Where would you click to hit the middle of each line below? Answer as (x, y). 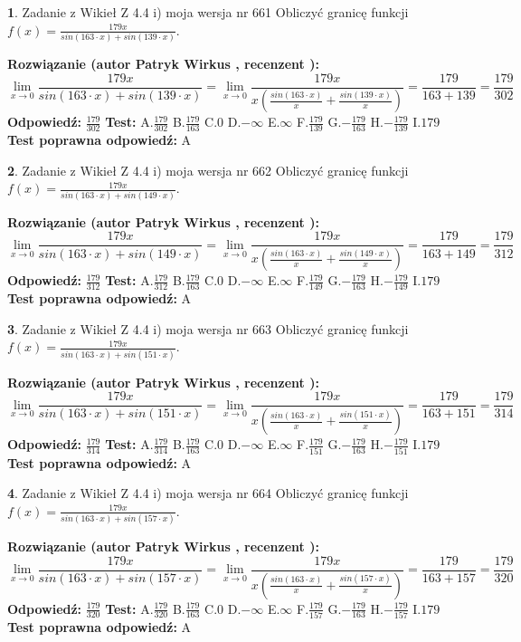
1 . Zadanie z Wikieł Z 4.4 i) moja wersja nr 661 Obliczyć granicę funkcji (208, 12)
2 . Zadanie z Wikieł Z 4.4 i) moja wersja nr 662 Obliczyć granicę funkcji (208, 170)
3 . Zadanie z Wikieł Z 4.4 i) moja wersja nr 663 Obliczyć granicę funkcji (208, 328)
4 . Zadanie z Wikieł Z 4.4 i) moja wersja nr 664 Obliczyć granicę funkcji (208, 493)
